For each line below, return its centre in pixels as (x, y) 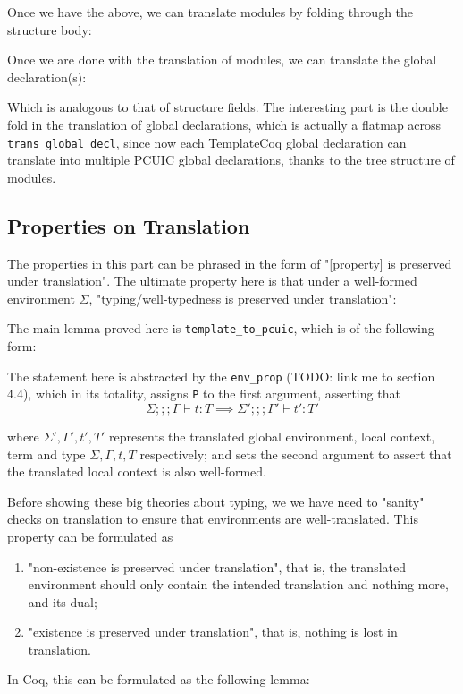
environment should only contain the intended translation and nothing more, (238, 584)
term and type (46, 454)
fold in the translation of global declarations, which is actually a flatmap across (224, 124)
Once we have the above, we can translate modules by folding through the (210, 12)
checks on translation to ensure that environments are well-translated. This (213, 519)
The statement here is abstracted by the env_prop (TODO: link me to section (221, 376)
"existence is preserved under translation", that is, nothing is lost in (213, 632)
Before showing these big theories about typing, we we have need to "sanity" (216, 501)
